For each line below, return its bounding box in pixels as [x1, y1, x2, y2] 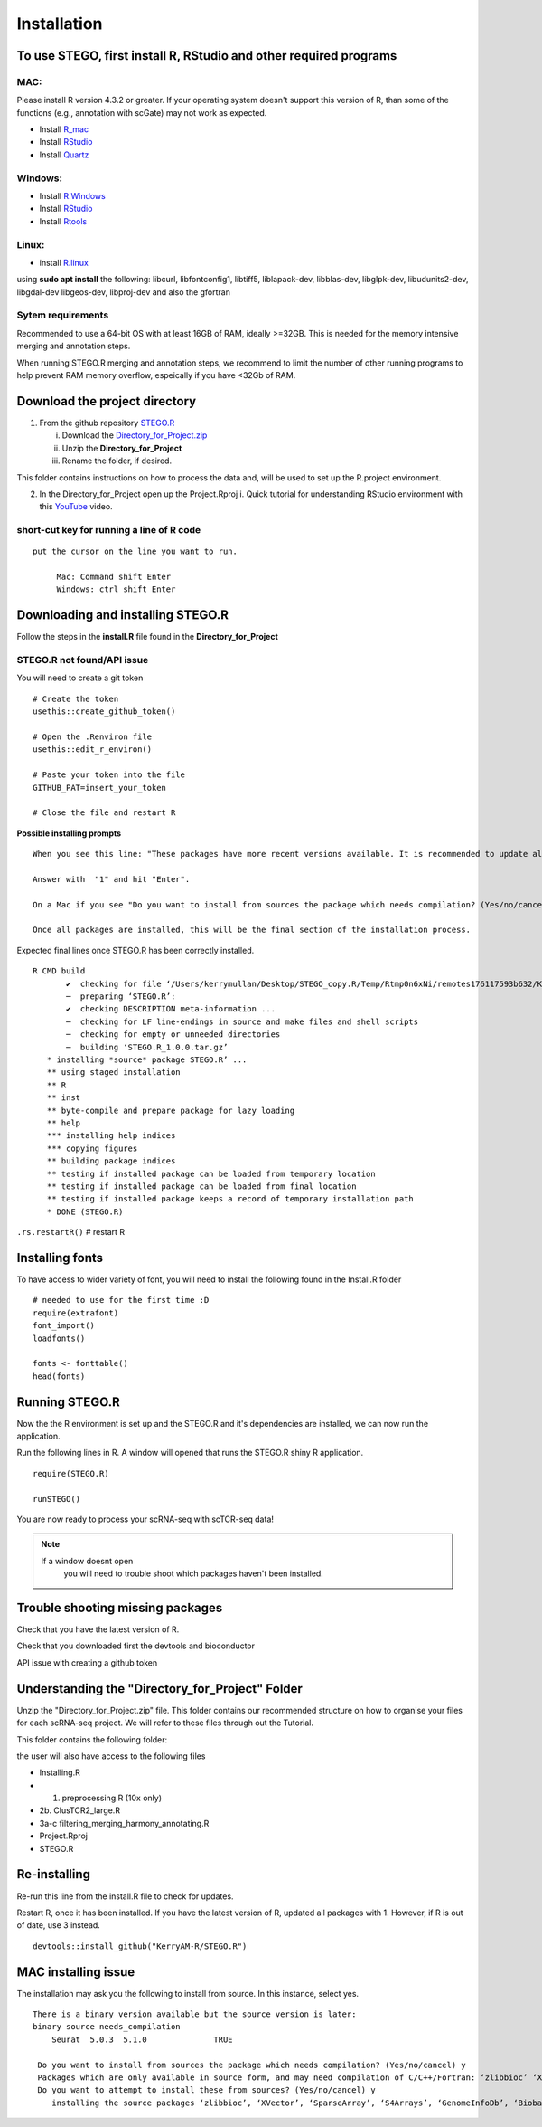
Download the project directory [16, 394, 197, 409]
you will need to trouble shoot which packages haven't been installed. [63, 1568, 324, 1579]
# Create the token [33, 693, 119, 704]
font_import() [33, 1321, 95, 1331]
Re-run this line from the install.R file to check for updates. [16, 1891, 234, 1902]
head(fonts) [33, 1371, 86, 1382]
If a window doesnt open [41, 1555, 134, 1566]
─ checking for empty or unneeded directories [66, 1030, 281, 1040]
